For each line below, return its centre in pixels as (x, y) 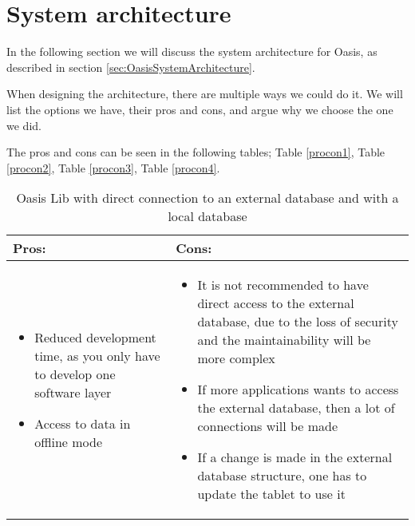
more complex (236, 358)
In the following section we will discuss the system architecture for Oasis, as (192, 51)
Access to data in (83, 423)
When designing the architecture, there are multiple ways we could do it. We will (205, 94)
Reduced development (95, 337)
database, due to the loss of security (298, 322)
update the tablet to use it (271, 494)
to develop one (75, 374)
